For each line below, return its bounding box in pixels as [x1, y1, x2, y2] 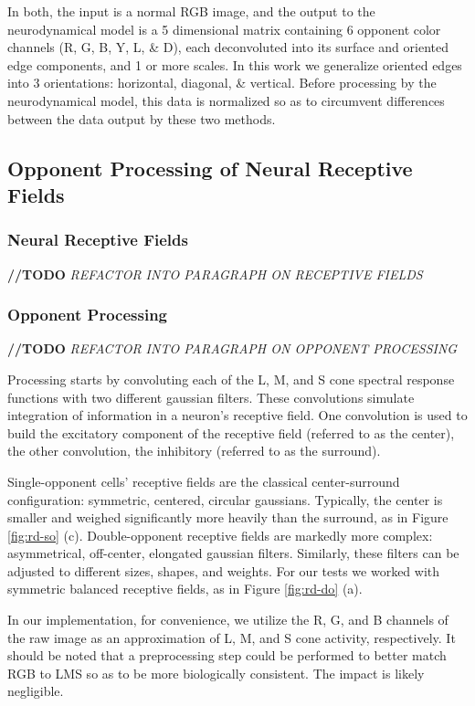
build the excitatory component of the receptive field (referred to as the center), [7, 423, 455, 442]
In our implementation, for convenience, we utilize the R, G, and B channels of [7, 610, 449, 629]
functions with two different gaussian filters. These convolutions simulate [7, 387, 415, 406]
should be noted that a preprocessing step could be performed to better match [7, 646, 447, 665]
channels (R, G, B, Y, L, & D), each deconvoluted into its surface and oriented [7, 37, 449, 57]
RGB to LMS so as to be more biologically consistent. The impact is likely [7, 663, 425, 682]
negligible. [7, 681, 64, 701]
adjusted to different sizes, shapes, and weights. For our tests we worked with [7, 561, 440, 580]
